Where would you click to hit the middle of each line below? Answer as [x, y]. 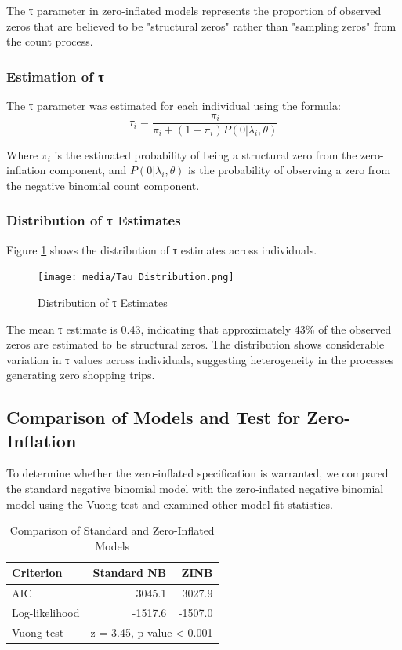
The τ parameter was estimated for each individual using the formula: [174, 105]
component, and [88, 170]
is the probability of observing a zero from [290, 170]
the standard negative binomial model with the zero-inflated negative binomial [195, 489]
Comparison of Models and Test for [154, 417]
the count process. [50, 41]
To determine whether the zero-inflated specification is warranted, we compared [197, 473]
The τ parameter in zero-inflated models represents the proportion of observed [194, 10]
